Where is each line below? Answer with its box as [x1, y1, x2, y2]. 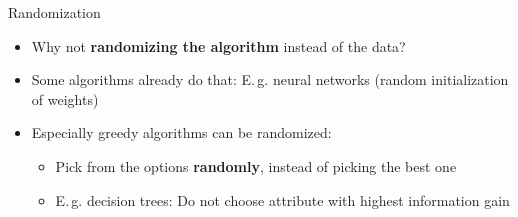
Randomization [8, 2, 101, 22]
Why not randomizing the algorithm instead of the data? [31, 35, 406, 56]
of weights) [31, 88, 99, 109]
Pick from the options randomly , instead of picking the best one [55, 155, 457, 176]
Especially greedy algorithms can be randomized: [31, 122, 332, 143]
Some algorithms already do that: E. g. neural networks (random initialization [31, 69, 509, 90]
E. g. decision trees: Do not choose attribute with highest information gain [55, 189, 510, 210]
